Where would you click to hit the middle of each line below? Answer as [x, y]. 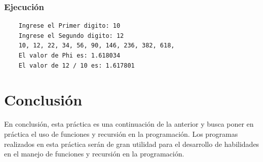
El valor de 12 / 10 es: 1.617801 [77, 65]
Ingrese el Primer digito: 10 [69, 26]
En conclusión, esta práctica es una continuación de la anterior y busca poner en [129, 124]
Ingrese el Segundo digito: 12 [71, 36]
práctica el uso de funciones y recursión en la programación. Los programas [121, 133]
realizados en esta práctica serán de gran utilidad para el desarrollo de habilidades [132, 144]
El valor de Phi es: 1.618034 [69, 56]
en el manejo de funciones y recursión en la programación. [94, 154]
